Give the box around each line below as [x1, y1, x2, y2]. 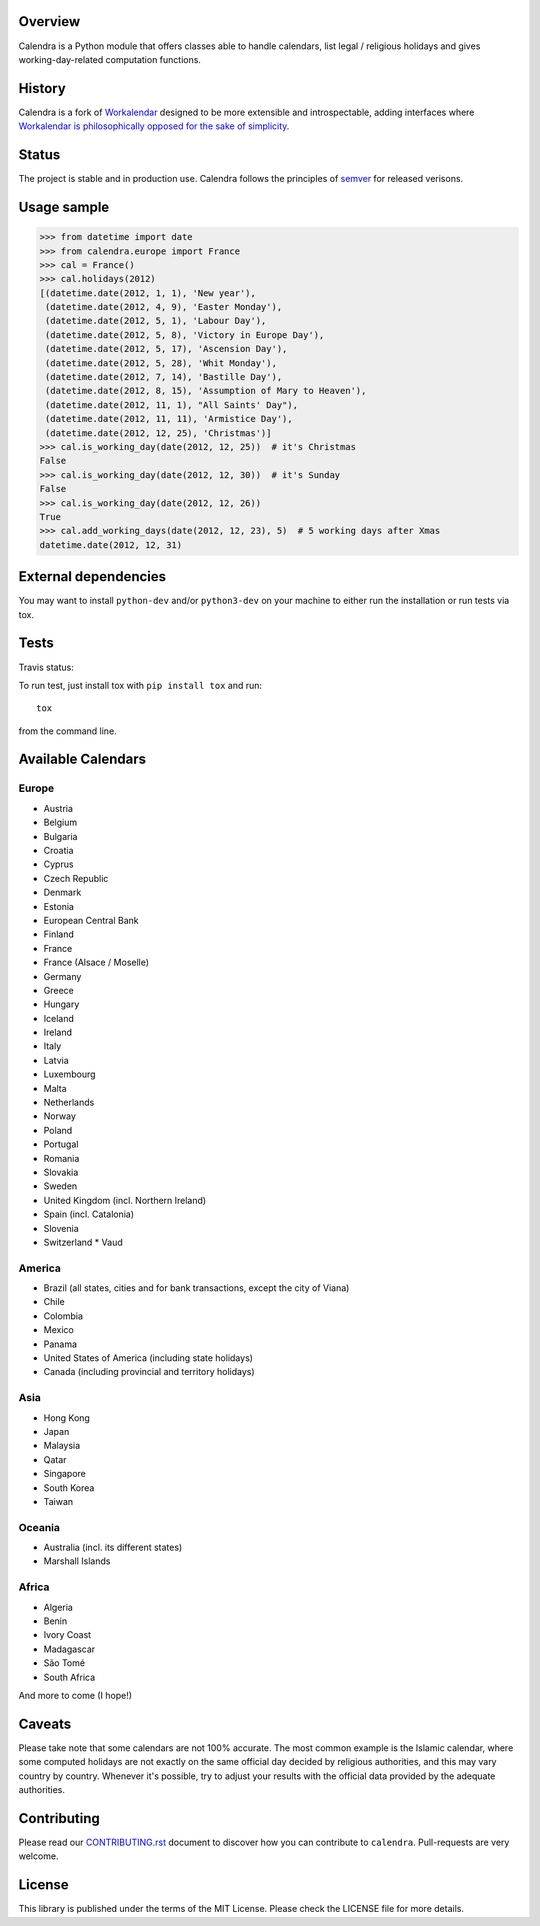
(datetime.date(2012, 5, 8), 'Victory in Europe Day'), [45, 329, 325, 340]
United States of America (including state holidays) [43, 1352, 254, 1364]
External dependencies [18, 568, 167, 585]
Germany [43, 970, 82, 982]
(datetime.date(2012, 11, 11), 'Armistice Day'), [45, 413, 294, 425]
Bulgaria [43, 830, 78, 842]
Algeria [43, 1601, 74, 1613]
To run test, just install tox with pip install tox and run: [18, 679, 263, 691]
